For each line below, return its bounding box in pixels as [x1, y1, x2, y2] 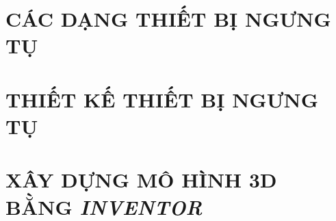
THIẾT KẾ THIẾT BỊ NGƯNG [5, 85, 318, 113]
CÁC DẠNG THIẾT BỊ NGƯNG [5, 5, 331, 33]
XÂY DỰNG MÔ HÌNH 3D [5, 166, 277, 194]
